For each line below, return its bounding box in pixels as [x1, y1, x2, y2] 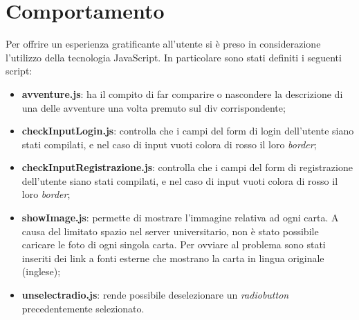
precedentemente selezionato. [21, 301, 145, 315]
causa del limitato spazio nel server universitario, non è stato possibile [21, 223, 319, 238]
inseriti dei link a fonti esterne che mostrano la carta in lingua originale [21, 250, 324, 265]
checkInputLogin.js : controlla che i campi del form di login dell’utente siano [21, 123, 354, 138]
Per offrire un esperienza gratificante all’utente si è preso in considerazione [6, 37, 321, 51]
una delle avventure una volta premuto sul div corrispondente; [21, 100, 286, 114]
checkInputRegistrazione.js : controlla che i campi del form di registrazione [21, 160, 353, 174]
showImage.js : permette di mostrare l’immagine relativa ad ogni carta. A [21, 210, 339, 225]
